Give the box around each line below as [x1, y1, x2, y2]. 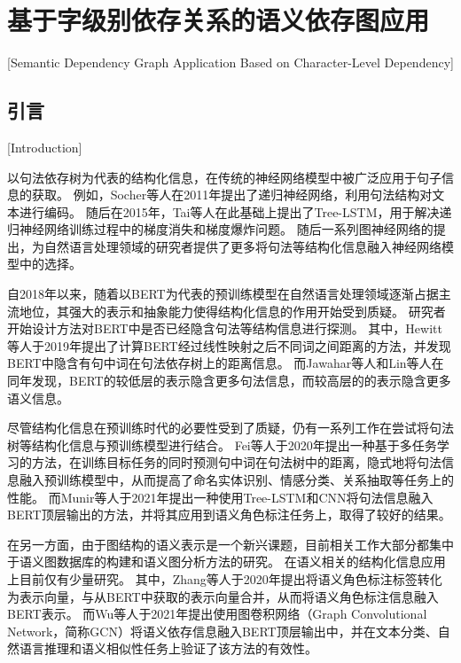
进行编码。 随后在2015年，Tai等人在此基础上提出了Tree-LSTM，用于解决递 [19, 202, 452, 221]
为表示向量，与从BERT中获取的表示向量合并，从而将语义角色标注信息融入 [7, 587, 439, 605]
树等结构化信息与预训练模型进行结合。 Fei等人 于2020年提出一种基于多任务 [7, 435, 437, 454]
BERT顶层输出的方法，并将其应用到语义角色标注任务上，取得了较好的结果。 [7, 505, 451, 524]
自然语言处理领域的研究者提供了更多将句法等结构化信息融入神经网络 [43, 237, 441, 255]
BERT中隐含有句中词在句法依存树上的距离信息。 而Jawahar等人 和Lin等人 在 [7, 354, 444, 372]
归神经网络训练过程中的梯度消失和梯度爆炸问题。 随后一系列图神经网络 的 [7, 220, 434, 238]
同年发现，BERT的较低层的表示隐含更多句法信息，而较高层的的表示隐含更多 [7, 371, 451, 390]
